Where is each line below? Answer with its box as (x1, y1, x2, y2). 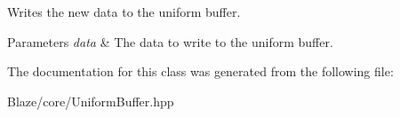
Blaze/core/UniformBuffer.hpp (7, 91, 174, 110)
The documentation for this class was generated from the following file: (7, 62, 394, 81)
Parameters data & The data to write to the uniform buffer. (7, 32, 333, 51)
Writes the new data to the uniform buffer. (7, 3, 241, 20)
